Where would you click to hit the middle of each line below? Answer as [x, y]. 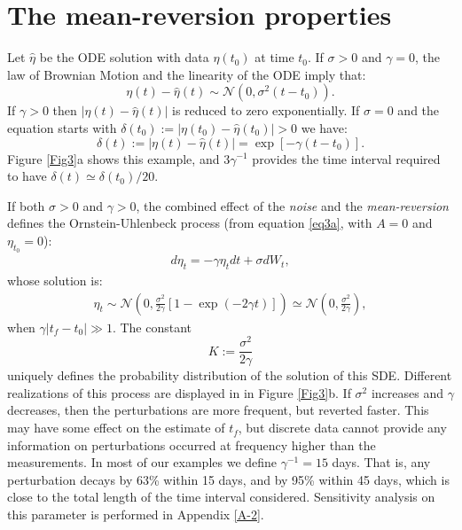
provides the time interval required [346, 158]
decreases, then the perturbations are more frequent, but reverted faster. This [218, 410]
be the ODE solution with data [124, 57]
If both [26, 205]
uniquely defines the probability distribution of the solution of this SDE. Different [230, 375]
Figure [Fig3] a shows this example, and [114, 158]
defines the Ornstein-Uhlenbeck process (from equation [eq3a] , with [190, 223]
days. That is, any [381, 462]
